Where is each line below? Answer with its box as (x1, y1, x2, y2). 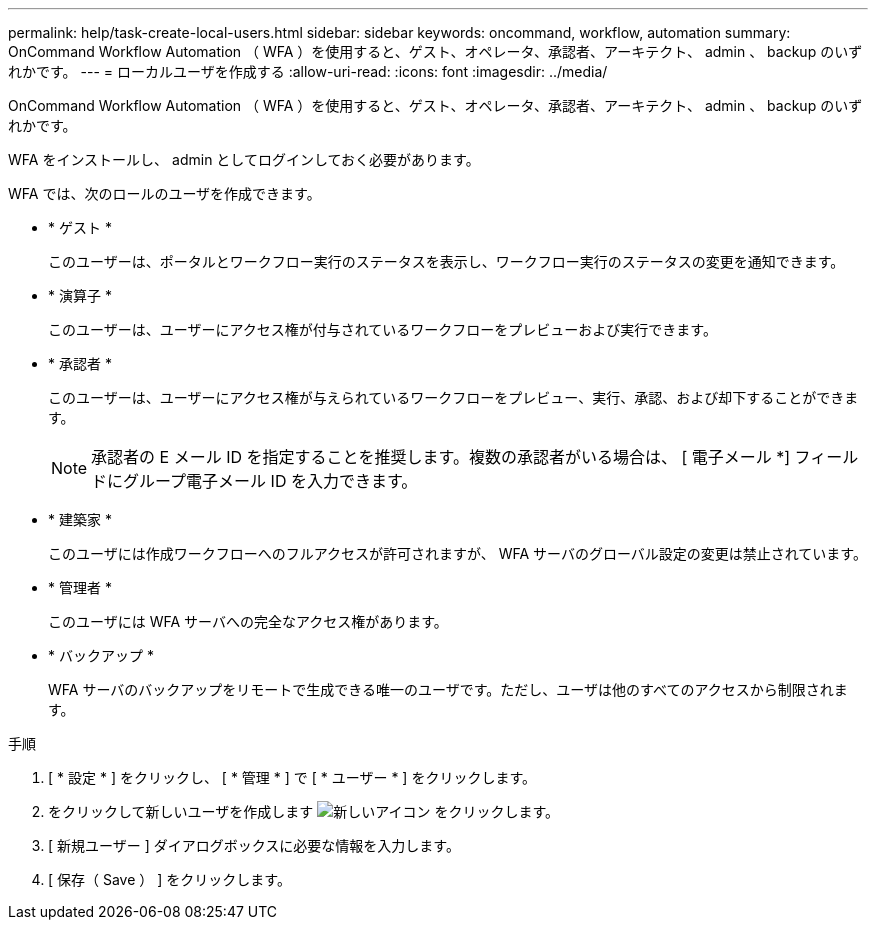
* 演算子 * (48, 287, 112, 304)
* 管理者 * (48, 579, 112, 596)
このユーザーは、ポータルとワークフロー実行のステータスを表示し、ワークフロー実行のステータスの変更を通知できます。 (48, 253, 845, 270)
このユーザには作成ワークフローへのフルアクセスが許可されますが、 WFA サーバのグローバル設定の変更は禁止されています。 (48, 545, 867, 562)
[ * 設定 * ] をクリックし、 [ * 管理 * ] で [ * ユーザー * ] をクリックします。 (48, 769, 536, 786)
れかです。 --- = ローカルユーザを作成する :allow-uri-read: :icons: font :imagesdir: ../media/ (8, 63, 608, 80)
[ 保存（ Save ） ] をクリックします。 (48, 871, 291, 888)
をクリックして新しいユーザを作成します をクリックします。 (48, 803, 560, 820)
